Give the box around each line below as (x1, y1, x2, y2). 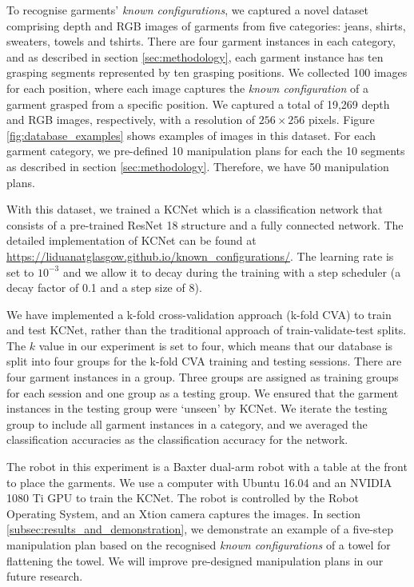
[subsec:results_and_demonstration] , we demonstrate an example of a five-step (6, 521, 394, 537)
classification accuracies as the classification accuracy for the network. (6, 431, 348, 448)
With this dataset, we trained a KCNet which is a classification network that (6, 201, 383, 218)
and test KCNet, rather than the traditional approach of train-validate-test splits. (6, 321, 407, 338)
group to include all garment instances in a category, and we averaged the (6, 415, 368, 432)
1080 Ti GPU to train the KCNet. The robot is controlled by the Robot (6, 489, 359, 506)
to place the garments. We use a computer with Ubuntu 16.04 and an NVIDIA (6, 473, 392, 490)
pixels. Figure (309, 111, 375, 128)
